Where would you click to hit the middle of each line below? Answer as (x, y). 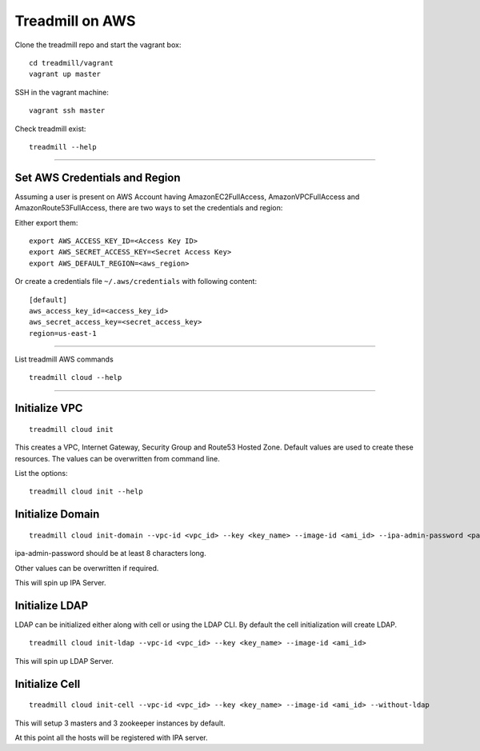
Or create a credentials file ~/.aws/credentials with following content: (136, 282)
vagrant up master (65, 74)
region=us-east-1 (63, 333)
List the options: (41, 473)
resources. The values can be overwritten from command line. (117, 458)
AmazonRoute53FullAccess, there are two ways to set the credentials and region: (149, 208)
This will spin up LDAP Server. (64, 661)
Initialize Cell (48, 684)
